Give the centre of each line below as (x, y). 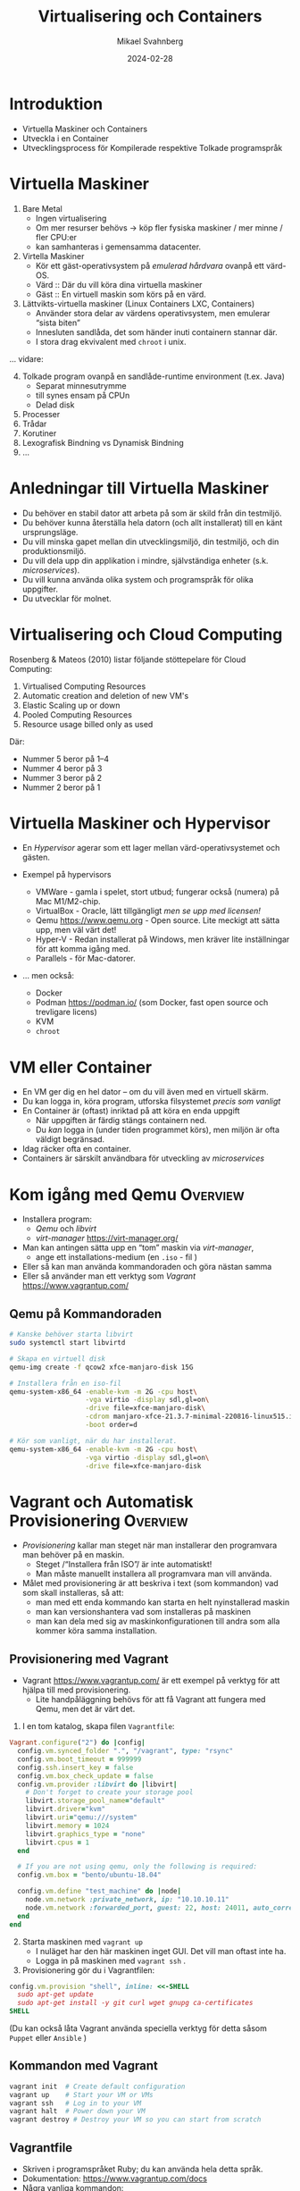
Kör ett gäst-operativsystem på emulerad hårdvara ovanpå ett (150, 265)
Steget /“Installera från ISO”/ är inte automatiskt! (124, 1565)
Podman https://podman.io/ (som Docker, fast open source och (152, 1003)
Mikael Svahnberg (150, 41)
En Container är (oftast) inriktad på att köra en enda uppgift (131, 1111)
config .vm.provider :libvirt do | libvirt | (97, 1784)
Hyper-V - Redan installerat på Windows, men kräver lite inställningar (162, 939)
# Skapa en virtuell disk (57, 1359)
